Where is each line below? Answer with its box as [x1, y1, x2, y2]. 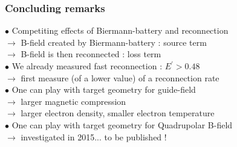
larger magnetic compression [21, 95, 126, 107]
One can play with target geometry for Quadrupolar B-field [11, 118, 233, 131]
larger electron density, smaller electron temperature [21, 107, 215, 119]
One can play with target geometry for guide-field [11, 83, 196, 96]
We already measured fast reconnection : [11, 60, 163, 72]
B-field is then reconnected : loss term [21, 48, 161, 60]
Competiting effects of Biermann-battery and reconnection [11, 24, 229, 37]
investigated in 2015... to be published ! [21, 130, 167, 143]
